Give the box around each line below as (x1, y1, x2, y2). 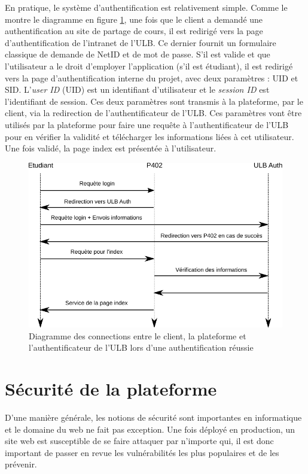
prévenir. (5, 458, 37, 470)
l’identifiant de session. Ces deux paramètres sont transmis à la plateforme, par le (5, 95, 303, 107)
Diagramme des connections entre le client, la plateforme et (29, 329, 246, 342)
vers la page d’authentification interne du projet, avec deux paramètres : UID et (5, 71, 298, 84)
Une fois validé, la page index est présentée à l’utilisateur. (5, 142, 216, 154)
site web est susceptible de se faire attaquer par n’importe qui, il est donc (5, 434, 274, 447)
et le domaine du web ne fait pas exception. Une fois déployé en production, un (5, 423, 295, 435)
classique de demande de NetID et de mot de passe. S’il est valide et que (5, 48, 270, 60)
